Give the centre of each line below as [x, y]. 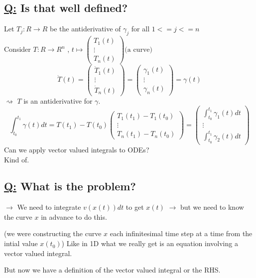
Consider [17, 49]
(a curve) [138, 50]
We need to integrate [49, 207]
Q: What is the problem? [70, 186]
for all [140, 29]
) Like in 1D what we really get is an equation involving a [150, 243]
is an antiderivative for [58, 100]
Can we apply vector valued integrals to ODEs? [77, 149]
